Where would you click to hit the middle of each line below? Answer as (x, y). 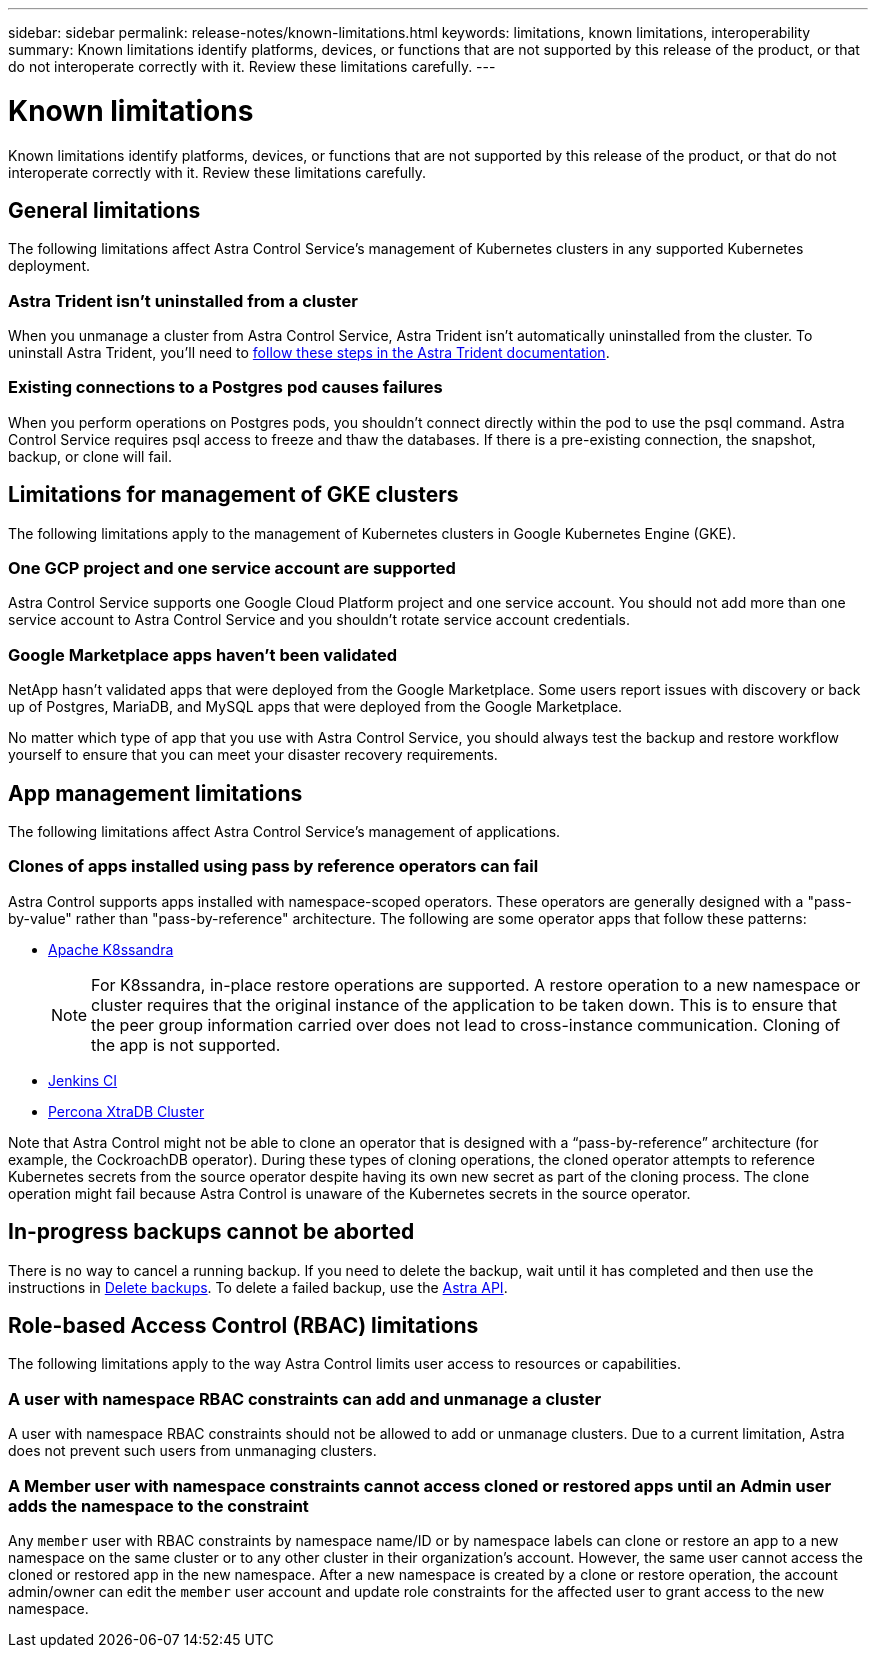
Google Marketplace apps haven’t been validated (202, 654)
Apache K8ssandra (111, 949)
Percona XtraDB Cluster (126, 1111)
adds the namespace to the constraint (158, 1505)
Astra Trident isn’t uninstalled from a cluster (183, 300)
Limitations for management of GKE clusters (233, 495)
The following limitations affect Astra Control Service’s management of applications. (284, 832)
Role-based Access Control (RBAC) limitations (243, 1326)
